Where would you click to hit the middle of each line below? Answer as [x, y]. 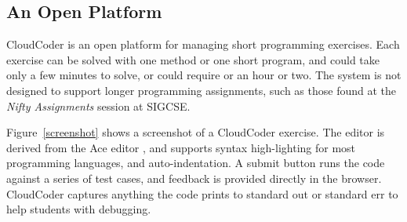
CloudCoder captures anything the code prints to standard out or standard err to [202, 193]
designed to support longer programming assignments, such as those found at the [201, 90]
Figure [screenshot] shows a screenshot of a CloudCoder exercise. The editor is [196, 132]
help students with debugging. [79, 209]
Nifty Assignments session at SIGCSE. [98, 106]
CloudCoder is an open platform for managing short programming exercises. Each [203, 44]
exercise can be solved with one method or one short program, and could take [193, 59]
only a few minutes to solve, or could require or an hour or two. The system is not [204, 75]
